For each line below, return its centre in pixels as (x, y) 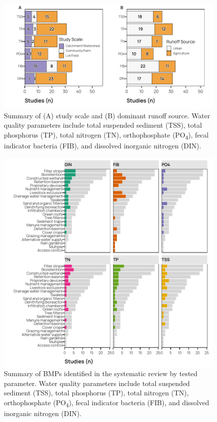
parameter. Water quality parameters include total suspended (97, 383)
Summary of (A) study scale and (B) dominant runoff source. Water (107, 115)
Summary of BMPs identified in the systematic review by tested (101, 373)
